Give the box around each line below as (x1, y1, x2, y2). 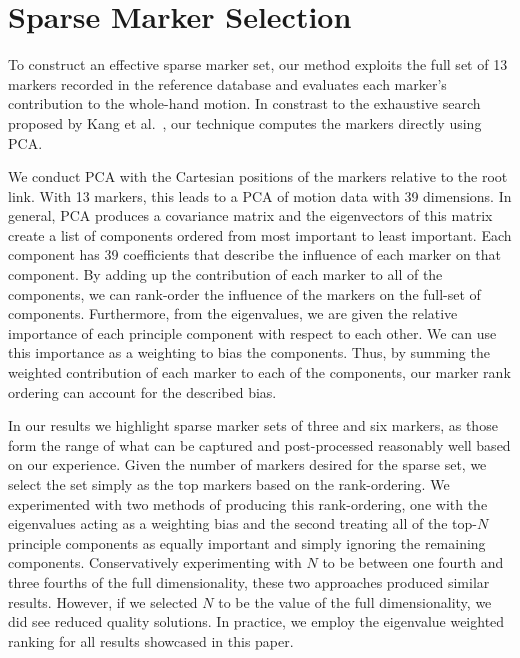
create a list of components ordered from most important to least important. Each (8, 224, 512, 245)
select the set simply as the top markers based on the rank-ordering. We (8, 474, 450, 494)
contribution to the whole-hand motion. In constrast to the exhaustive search (8, 93, 481, 114)
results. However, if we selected (8, 591, 198, 612)
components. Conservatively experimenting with (8, 552, 302, 573)
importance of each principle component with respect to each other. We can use (8, 322, 497, 343)
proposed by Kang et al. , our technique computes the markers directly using (8, 112, 482, 133)
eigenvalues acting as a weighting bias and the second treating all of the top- (8, 513, 477, 534)
